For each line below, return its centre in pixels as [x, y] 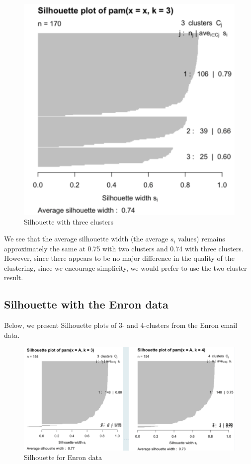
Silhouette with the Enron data [86, 304]
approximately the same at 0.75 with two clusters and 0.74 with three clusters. [124, 248]
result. [14, 277]
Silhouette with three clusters [69, 222]
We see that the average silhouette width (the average [86, 239]
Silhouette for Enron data [63, 457]
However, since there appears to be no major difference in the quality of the [119, 258]
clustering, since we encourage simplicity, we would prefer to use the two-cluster [125, 268]
